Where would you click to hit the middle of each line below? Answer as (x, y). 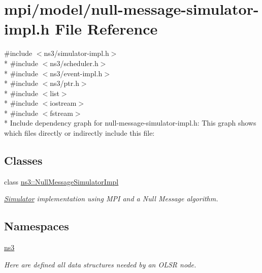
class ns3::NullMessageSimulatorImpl (61, 181)
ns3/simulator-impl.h (76, 53)
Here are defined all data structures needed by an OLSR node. (100, 264)
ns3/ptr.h (64, 83)
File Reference (106, 29)
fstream (61, 113)
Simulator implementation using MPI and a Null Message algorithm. (111, 199)
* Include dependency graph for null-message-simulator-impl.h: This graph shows (130, 123)
